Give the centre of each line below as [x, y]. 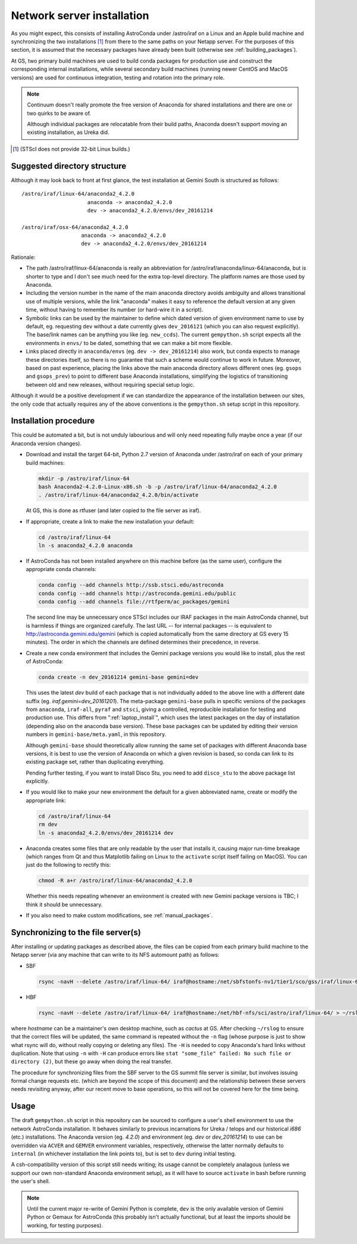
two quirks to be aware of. [59, 113]
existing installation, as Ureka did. [68, 132]
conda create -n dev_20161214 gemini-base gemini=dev [118, 677]
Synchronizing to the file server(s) [76, 932]
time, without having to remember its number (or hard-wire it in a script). [115, 310]
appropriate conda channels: [61, 569]
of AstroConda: [45, 662]
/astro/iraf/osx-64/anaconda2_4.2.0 [75, 227]
